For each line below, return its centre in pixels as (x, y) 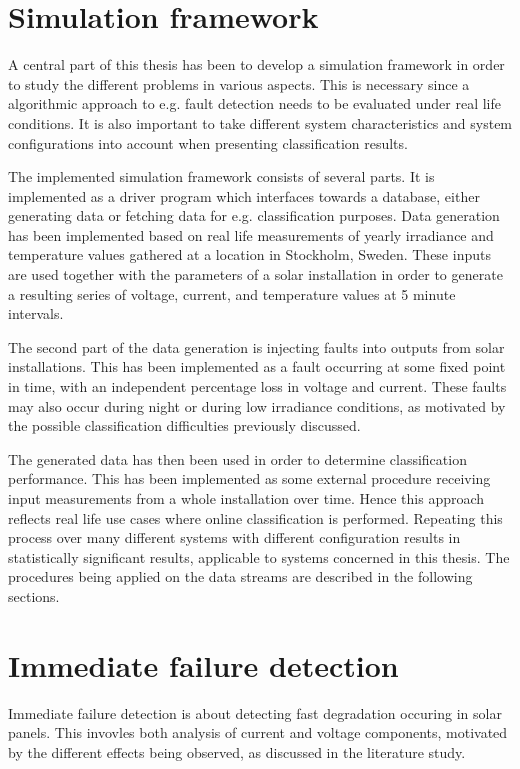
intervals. (36, 313)
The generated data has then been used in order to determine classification (237, 458)
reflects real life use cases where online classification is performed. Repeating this (255, 517)
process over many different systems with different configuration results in (234, 537)
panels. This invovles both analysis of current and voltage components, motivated (258, 732)
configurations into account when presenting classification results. (208, 142)
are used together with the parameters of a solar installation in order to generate (255, 274)
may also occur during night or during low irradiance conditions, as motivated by (257, 405)
